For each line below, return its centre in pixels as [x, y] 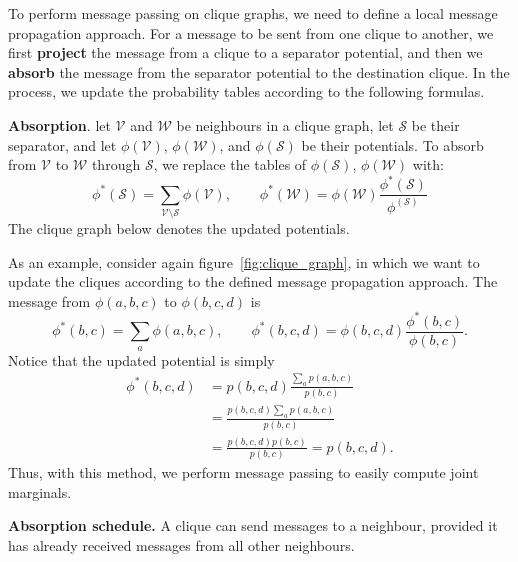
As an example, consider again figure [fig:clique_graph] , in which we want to [244, 261]
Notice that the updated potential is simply [141, 359]
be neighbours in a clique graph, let [285, 124]
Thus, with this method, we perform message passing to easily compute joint [243, 472]
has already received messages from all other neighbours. [181, 545]
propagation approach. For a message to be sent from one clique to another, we [251, 32]
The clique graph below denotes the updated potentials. [179, 228]
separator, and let [62, 144]
